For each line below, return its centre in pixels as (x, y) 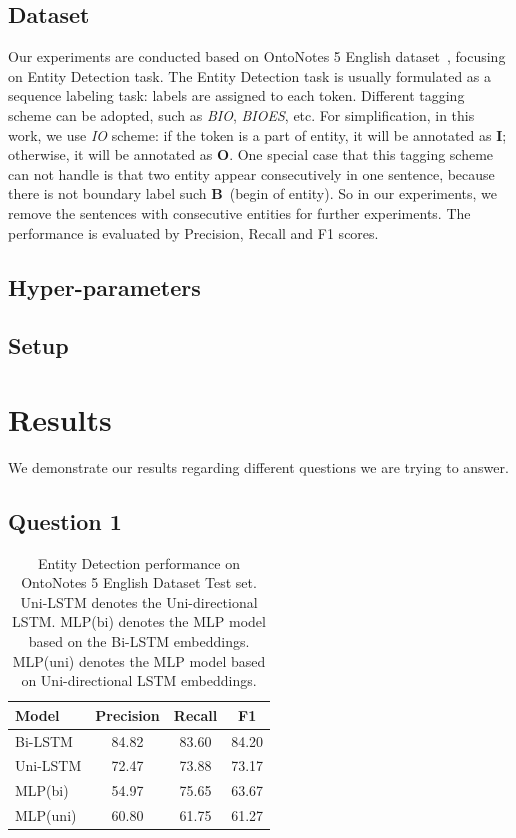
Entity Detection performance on (139, 562)
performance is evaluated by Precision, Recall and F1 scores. (193, 232)
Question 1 (65, 520)
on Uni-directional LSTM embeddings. (139, 680)
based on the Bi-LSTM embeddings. (139, 641)
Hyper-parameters (104, 286)
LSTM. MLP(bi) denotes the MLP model (139, 621)
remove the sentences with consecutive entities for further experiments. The (239, 212)
